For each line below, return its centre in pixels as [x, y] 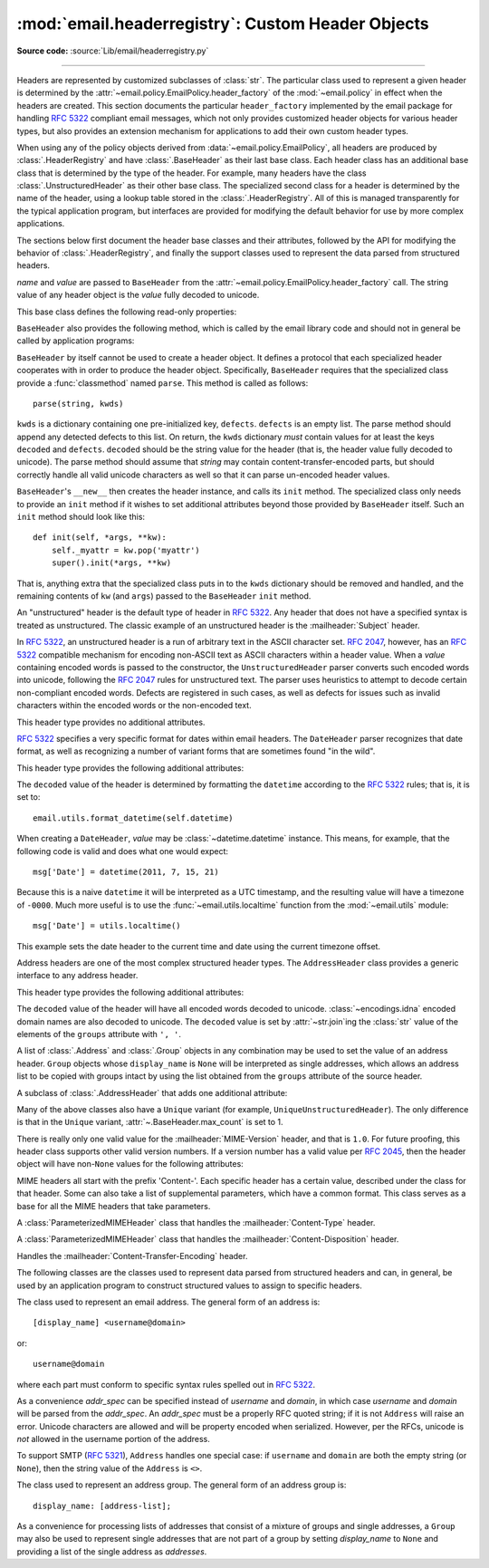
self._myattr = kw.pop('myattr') [126, 550]
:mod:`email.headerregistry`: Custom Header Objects [223, 24]
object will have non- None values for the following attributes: [130, 1164]
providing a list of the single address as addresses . [112, 1551]
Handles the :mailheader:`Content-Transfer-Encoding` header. [132, 1255]
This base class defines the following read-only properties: [127, 312]
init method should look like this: [81, 517]
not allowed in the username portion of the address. [113, 1439]
